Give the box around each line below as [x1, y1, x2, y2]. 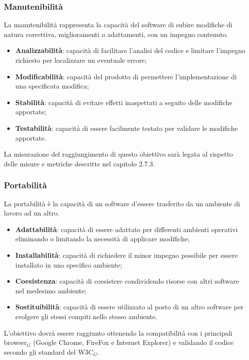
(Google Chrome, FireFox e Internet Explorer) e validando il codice [33, 337, 234, 347]
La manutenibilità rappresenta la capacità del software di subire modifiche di [4, 19, 232, 30]
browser [4, 337, 27, 347]
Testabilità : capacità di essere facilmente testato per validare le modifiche [15, 123, 238, 133]
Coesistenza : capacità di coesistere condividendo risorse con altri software [15, 276, 239, 286]
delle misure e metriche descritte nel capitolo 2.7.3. [4, 158, 155, 168]
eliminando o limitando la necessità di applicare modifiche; [15, 234, 190, 244]
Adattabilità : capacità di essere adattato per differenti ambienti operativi [15, 224, 238, 234]
